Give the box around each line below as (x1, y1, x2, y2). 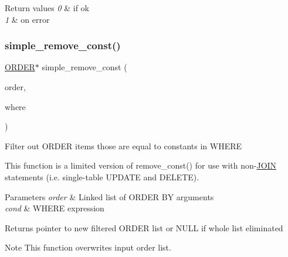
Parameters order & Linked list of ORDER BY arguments (5, 190, 214, 203)
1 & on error (5, 13, 50, 25)
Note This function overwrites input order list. (5, 241, 171, 253)
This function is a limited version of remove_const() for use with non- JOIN (5, 159, 277, 172)
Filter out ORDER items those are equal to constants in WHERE (5, 139, 242, 152)
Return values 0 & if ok (5, 2, 89, 13)
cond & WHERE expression (5, 202, 104, 214)
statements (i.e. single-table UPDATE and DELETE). (5, 170, 199, 183)
